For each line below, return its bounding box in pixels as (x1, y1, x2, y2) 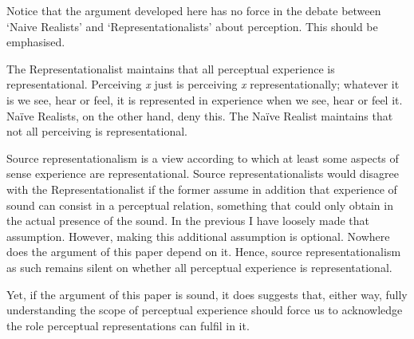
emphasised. (6, 34, 65, 50)
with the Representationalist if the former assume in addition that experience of (6, 180, 397, 197)
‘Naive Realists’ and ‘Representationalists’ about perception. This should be (6, 18, 378, 34)
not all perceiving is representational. (6, 123, 188, 140)
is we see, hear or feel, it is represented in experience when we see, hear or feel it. (6, 91, 403, 108)
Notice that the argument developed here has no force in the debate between (6, 2, 381, 18)
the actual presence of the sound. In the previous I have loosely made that (6, 212, 369, 229)
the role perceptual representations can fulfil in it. (6, 317, 250, 333)
